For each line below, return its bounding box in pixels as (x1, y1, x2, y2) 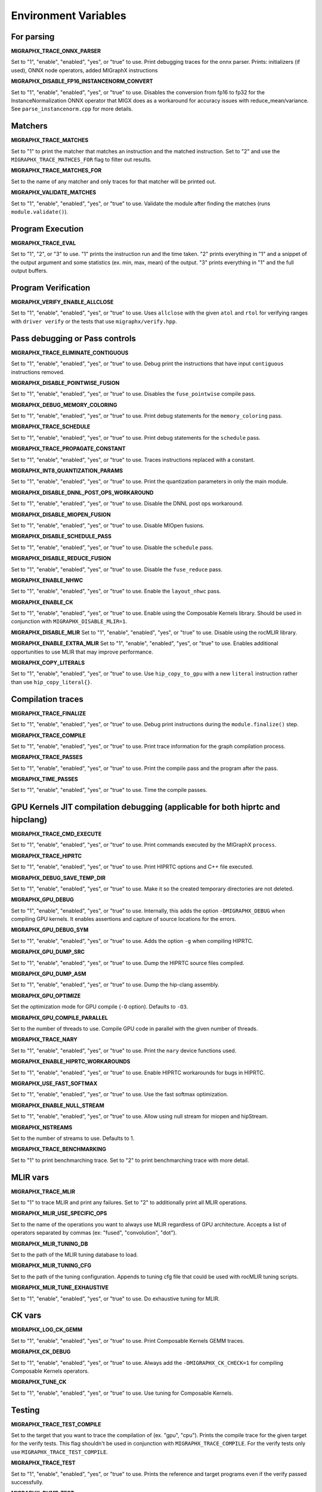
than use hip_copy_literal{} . (11, 678, 92, 686)
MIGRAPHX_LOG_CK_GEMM (11, 1326, 83, 1333)
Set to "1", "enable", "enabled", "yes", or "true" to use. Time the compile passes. (11, 787, 208, 794)
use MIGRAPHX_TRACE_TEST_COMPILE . (11, 1448, 109, 1456)
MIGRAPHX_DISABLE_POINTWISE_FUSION (11, 379, 120, 386)
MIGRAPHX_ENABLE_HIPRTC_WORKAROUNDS (11, 1058, 131, 1065)
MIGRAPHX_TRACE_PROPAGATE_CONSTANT (11, 445, 126, 452)
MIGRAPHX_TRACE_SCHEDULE (11, 423, 91, 430)
